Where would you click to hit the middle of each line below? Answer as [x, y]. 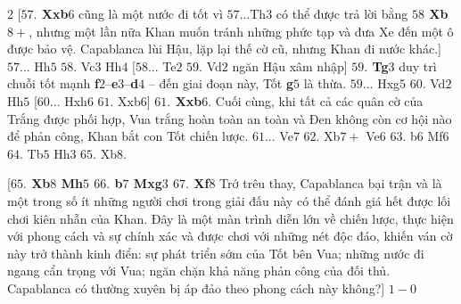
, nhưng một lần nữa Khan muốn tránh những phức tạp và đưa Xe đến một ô [241, 31]
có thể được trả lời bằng [342, 13]
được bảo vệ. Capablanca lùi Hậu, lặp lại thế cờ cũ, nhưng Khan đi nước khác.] [224, 49]
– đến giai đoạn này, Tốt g [221, 83]
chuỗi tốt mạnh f [53, 83]
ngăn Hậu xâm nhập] [290, 66]
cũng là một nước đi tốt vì [151, 13]
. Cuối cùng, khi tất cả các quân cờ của [316, 100]
